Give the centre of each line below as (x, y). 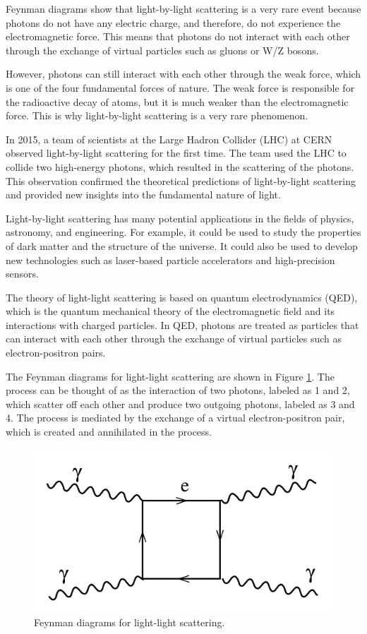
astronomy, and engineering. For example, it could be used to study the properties (183, 232)
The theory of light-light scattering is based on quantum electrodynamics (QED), (182, 297)
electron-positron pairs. (56, 353)
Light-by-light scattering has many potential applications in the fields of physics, (180, 218)
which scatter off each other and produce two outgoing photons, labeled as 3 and (180, 403)
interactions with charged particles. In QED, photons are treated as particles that (182, 324)
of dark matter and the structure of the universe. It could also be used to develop (182, 245)
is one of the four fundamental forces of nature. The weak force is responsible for (180, 87)
